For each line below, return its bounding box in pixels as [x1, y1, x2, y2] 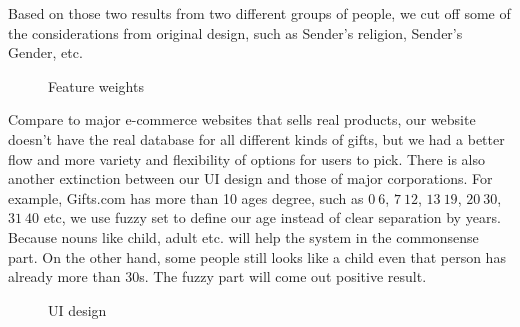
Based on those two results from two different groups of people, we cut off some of [8, 3, 511, 23]
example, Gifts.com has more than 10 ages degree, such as [8, 187, 364, 208]
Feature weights [48, 75, 144, 96]
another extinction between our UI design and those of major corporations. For [8, 168, 493, 189]
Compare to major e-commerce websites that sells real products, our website [8, 109, 476, 130]
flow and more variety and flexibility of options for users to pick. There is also [8, 148, 485, 169]
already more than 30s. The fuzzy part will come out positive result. [8, 266, 427, 287]
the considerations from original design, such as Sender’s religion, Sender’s [8, 22, 463, 43]
